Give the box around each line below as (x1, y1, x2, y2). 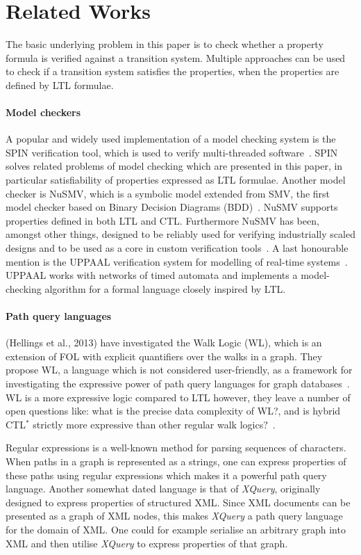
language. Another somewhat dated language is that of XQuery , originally (6, 481, 321, 496)
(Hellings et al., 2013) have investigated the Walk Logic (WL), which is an (6, 335, 322, 350)
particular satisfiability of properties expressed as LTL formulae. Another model (6, 172, 346, 187)
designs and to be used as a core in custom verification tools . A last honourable (6, 241, 349, 255)
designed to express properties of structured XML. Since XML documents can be (6, 494, 351, 509)
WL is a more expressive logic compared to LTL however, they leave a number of (6, 389, 351, 404)
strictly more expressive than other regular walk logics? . (33, 417, 276, 431)
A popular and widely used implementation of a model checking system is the (6, 131, 336, 146)
